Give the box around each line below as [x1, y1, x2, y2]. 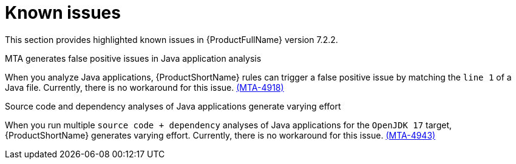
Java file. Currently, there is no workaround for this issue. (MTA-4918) [5, 82, 284, 93]
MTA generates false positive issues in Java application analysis [5, 53, 262, 64]
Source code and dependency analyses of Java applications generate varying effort [5, 100, 341, 111]
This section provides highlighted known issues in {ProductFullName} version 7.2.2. [5, 34, 338, 45]
